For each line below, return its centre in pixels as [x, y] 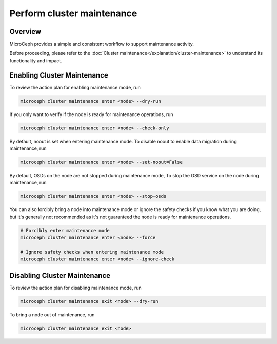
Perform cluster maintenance [73, 13]
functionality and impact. [36, 60]
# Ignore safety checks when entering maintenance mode [92, 252]
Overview [25, 32]
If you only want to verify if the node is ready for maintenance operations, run [91, 114]
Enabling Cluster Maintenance [59, 75]
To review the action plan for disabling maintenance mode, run [76, 288]
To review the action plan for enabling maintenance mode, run [75, 87]
